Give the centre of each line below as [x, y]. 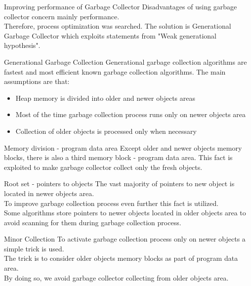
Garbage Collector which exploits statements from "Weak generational [110, 35]
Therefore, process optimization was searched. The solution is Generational [118, 26]
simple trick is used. [34, 248]
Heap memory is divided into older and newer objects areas [105, 98]
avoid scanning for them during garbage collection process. [93, 222]
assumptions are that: [37, 81]
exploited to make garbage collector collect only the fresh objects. [103, 167]
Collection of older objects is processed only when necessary [106, 131]
